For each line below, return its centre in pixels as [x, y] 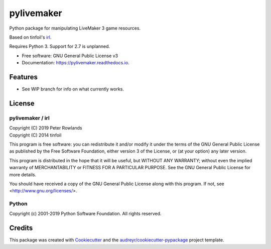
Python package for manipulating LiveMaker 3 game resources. [75, 28]
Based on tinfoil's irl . [30, 37]
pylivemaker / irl [29, 118]
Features [23, 77]
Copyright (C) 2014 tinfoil [35, 135]
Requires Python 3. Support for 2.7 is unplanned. [60, 46]
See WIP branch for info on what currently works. [73, 89]
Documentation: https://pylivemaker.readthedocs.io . [76, 63]
